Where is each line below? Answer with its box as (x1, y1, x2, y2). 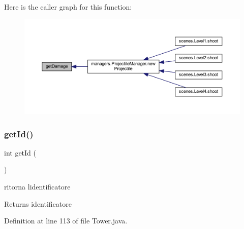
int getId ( (4, 147, 36, 158)
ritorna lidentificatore (4, 181, 71, 192)
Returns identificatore (4, 198, 72, 209)
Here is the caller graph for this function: (4, 2, 132, 12)
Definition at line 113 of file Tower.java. (4, 215, 128, 226)
